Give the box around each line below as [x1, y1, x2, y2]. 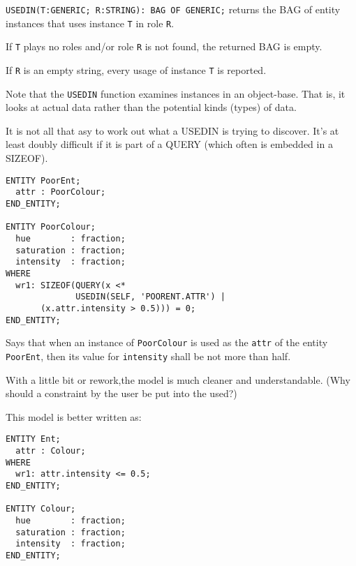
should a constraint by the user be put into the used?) [6, 386, 237, 401]
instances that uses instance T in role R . [6, 15, 175, 30]
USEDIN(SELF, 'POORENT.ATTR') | [75, 292, 225, 302]
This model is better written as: [6, 409, 142, 424]
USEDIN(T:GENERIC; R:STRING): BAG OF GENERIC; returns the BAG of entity [6, 2, 341, 16]
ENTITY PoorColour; [6, 222, 96, 232]
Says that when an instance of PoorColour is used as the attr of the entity [6, 335, 328, 350]
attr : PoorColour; [15, 187, 106, 198]
